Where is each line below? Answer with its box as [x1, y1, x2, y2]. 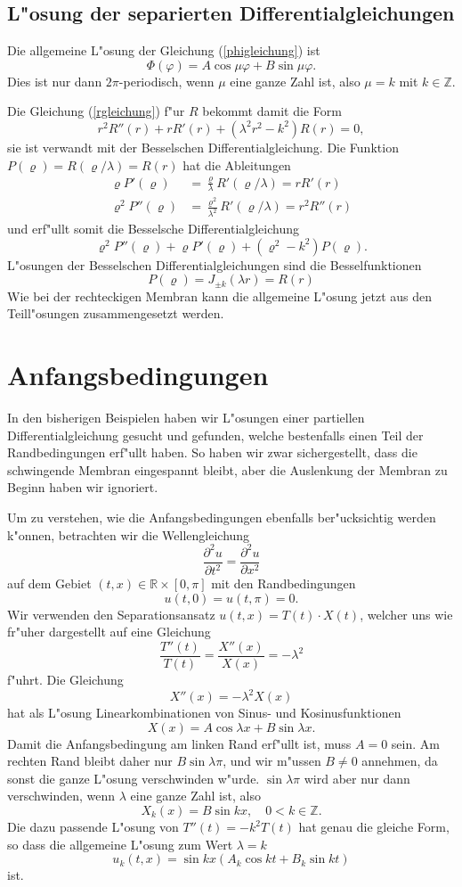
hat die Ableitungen [182, 155, 291, 174]
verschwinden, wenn [7, 786, 116, 805]
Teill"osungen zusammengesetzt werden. [7, 304, 224, 323]
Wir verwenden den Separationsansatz [7, 604, 215, 623]
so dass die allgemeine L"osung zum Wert [7, 834, 233, 853]
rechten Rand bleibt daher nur [7, 751, 173, 770]
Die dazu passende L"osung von [7, 817, 179, 836]
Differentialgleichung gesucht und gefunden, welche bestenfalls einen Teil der [7, 425, 424, 444]
